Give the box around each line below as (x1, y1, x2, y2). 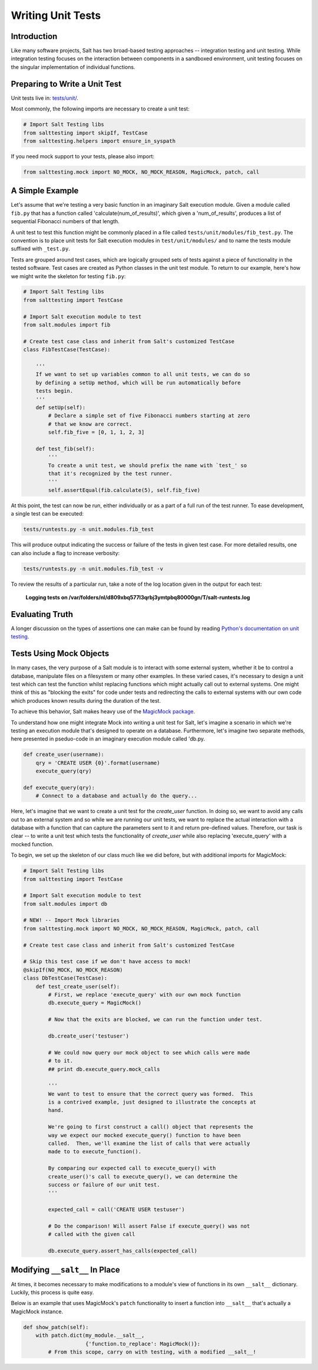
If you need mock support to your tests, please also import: (11, 152, 155, 159)
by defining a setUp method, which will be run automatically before (35, 379, 241, 386)
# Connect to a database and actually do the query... (35, 792, 197, 800)
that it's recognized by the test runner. (48, 470, 173, 477)
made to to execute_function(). (48, 1149, 141, 1155)
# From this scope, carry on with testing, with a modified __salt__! (48, 1348, 256, 1355)
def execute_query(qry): (23, 784, 95, 791)
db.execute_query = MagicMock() (48, 1000, 141, 1006)
